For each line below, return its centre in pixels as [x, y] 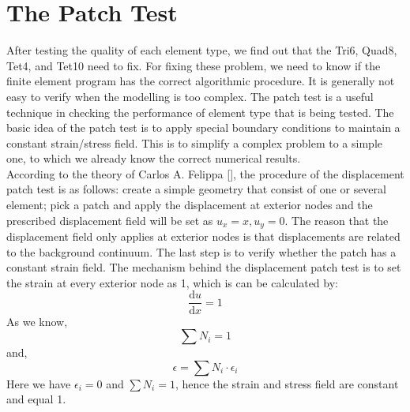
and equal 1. [36, 399]
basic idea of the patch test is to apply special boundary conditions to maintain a [203, 127]
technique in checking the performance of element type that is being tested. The [200, 112]
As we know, [37, 321]
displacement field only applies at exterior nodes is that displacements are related [203, 236]
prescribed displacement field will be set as [110, 220]
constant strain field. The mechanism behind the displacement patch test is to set [204, 267]
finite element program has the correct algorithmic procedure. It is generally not [201, 81]
